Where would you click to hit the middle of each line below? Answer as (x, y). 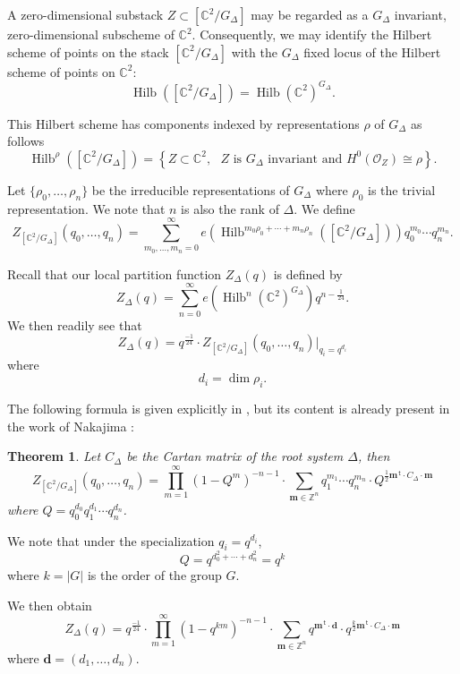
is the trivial (401, 189)
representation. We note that (86, 208)
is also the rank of (230, 208)
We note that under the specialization (111, 540)
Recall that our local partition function (115, 273)
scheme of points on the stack (88, 51)
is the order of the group (154, 574)
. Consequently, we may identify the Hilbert (312, 34)
